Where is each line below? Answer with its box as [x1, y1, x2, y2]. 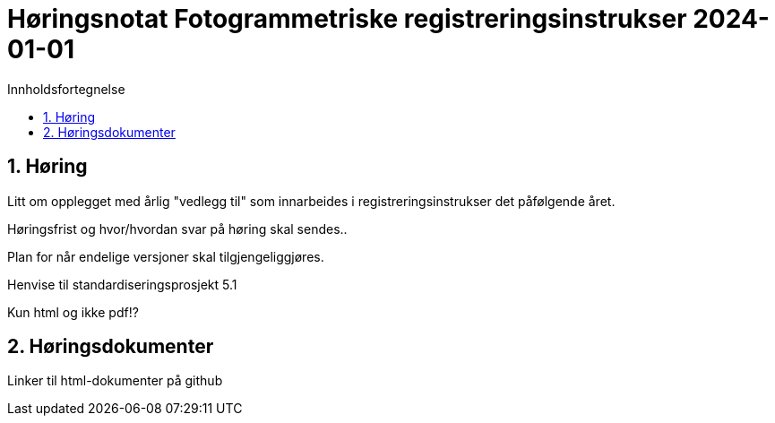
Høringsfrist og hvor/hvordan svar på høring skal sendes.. [7, 220, 348, 237]
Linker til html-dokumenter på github [7, 373, 223, 389]
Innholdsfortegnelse [7, 81, 125, 97]
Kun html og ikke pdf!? [7, 304, 139, 320]
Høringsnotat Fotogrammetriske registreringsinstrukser [7, 4, 687, 34]
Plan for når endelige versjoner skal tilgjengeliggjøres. [7, 248, 324, 264]
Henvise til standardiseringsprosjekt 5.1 [7, 276, 237, 292]
